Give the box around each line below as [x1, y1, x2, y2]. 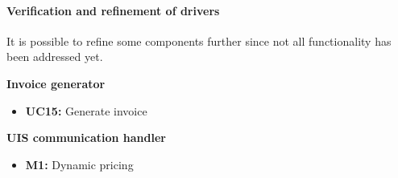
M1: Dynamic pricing [25, 156, 134, 172]
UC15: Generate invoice [25, 102, 147, 119]
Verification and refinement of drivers [6, 2, 220, 18]
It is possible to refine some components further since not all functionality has [6, 32, 392, 49]
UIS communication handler [6, 129, 166, 146]
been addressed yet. [6, 48, 103, 65]
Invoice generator [6, 75, 106, 91]
